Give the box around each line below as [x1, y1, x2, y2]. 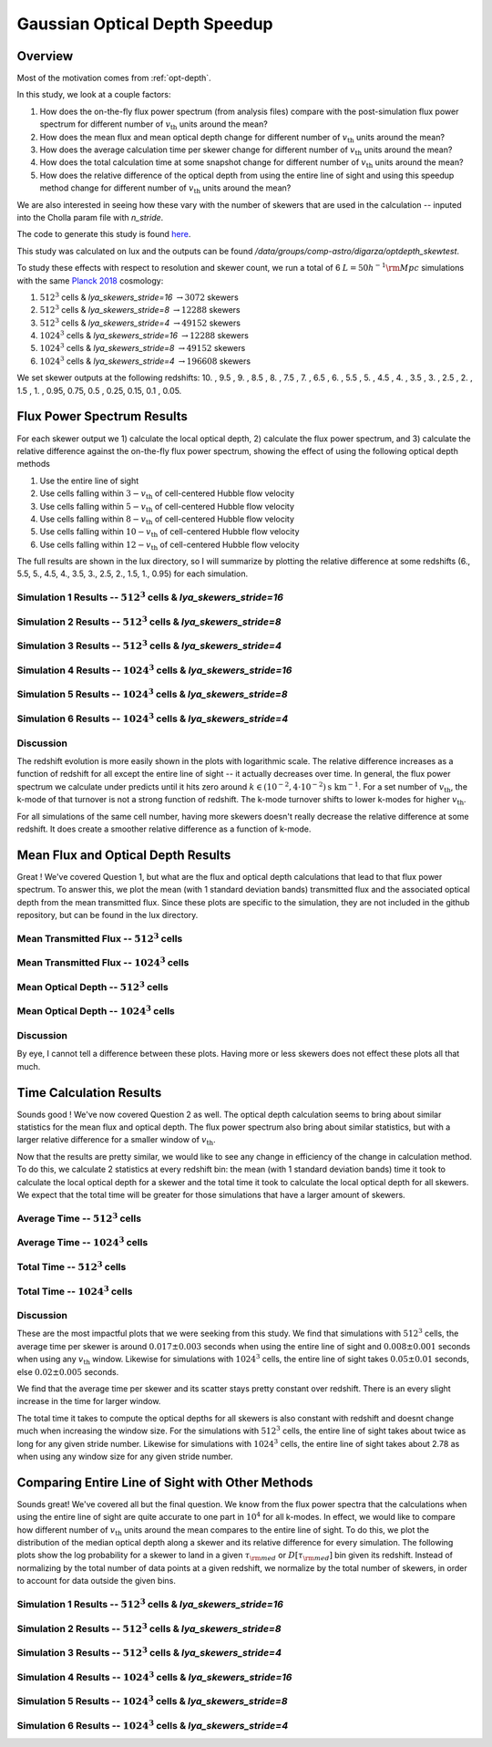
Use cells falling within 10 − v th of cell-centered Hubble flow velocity [39, 526, 300, 540]
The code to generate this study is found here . [16, 229, 191, 240]
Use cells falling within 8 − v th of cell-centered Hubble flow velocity [39, 513, 295, 526]
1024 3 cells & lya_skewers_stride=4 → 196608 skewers [39, 355, 251, 367]
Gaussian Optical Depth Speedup [16, 14, 273, 34]
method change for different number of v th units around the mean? [39, 182, 292, 195]
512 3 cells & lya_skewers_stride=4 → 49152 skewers [39, 316, 241, 328]
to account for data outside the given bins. [16, 1576, 177, 1587]
